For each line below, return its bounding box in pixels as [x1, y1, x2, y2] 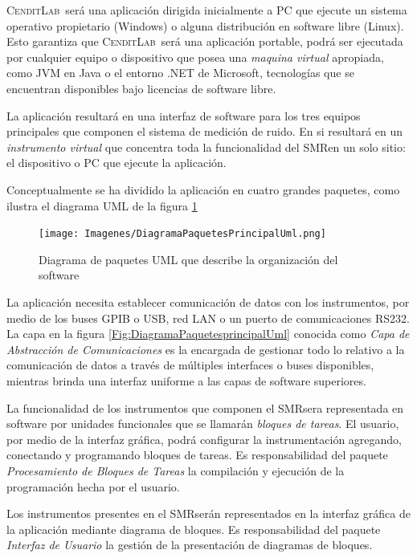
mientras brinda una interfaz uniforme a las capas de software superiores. [6, 372, 366, 389]
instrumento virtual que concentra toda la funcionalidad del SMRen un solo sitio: [6, 138, 406, 155]
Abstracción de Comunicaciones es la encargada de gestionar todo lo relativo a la [6, 340, 405, 357]
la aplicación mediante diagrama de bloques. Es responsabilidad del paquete [6, 520, 381, 537]
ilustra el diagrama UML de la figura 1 [6, 197, 198, 214]
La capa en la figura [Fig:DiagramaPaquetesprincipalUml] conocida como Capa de [6, 325, 410, 342]
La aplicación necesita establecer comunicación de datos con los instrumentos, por [6, 293, 410, 310]
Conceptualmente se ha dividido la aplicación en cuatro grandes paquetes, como [6, 181, 400, 198]
